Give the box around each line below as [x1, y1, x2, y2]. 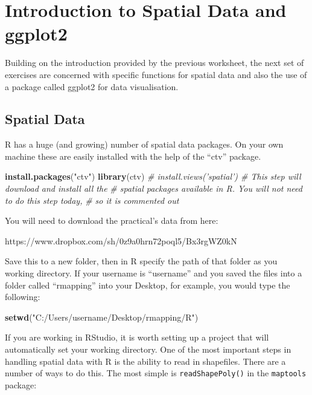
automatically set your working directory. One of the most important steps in [5, 343, 291, 356]
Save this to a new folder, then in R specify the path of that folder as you [5, 255, 278, 267]
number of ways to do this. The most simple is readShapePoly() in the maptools [5, 367, 307, 379]
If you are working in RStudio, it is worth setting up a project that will [5, 331, 269, 344]
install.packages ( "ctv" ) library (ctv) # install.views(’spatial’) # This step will [5, 170, 301, 183]
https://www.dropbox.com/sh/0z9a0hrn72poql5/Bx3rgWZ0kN [5, 234, 237, 247]
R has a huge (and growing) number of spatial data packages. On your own [5, 138, 284, 151]
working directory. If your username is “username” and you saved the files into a [5, 267, 302, 279]
